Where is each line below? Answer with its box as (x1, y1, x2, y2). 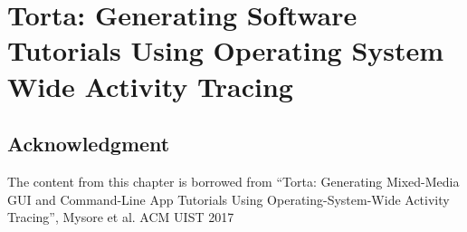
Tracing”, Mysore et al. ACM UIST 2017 (7, 208, 234, 227)
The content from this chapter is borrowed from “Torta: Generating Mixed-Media (7, 171, 460, 190)
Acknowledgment (7, 130, 170, 158)
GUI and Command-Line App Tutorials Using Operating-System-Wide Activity (7, 189, 450, 208)
